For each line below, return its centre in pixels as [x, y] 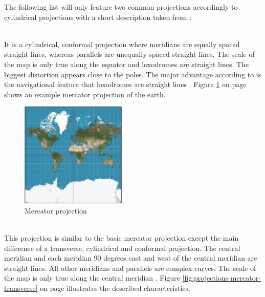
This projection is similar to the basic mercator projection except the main [122, 238]
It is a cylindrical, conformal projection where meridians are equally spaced [122, 44]
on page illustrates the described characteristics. [115, 288]
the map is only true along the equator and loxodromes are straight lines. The [127, 64]
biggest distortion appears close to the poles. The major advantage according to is [133, 74]
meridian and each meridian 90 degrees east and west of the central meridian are [131, 258]
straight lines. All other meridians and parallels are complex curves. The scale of [130, 268]
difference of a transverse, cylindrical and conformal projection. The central [122, 248]
